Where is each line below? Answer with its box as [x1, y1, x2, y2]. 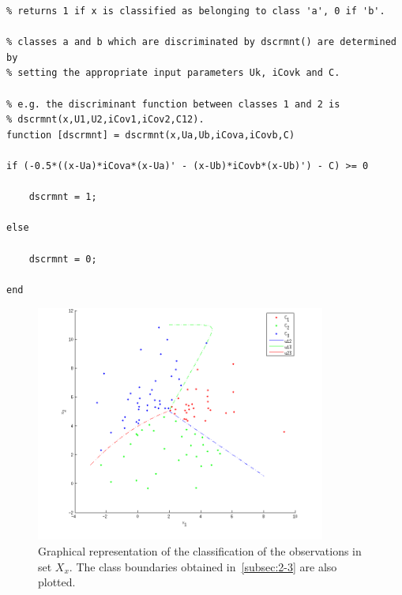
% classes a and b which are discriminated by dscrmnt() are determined [6, 36, 396, 48]
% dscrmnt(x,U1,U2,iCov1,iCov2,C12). [6, 114, 205, 126]
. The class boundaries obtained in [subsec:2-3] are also [69, 558, 337, 574]
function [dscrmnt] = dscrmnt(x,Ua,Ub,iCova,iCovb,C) [6, 129, 295, 141]
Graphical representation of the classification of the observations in [38, 543, 362, 559]
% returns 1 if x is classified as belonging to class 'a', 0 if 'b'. [6, 6, 385, 17]
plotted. [38, 574, 76, 590]
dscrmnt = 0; [28, 253, 97, 265]
